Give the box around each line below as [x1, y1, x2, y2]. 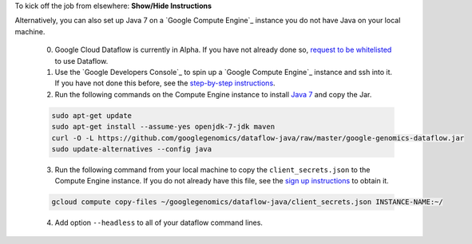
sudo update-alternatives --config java [51, 144, 212, 153]
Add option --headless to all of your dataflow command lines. [54, 218, 264, 227]
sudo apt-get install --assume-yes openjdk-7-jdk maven [51, 122, 276, 132]
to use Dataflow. [54, 56, 109, 65]
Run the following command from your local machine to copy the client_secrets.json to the [54, 164, 371, 175]
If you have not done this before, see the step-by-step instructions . [54, 78, 276, 88]
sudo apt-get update [51, 111, 132, 120]
